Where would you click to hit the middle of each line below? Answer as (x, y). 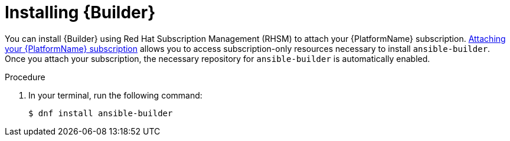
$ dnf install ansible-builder (101, 113)
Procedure (25, 77)
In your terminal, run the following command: (115, 95)
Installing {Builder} (80, 12)
